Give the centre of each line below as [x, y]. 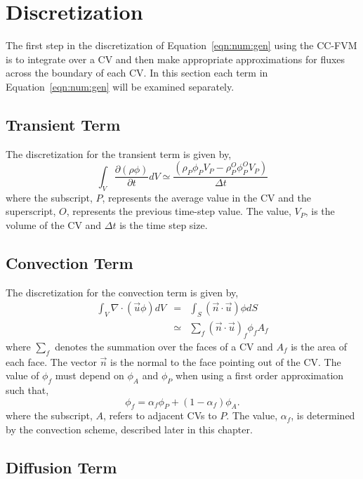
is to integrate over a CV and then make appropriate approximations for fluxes [176, 59]
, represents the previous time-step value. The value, [179, 211]
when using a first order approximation [259, 375]
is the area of [319, 346]
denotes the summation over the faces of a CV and [164, 346]
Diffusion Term [61, 467]
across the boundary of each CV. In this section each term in [137, 73]
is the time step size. [164, 224]
